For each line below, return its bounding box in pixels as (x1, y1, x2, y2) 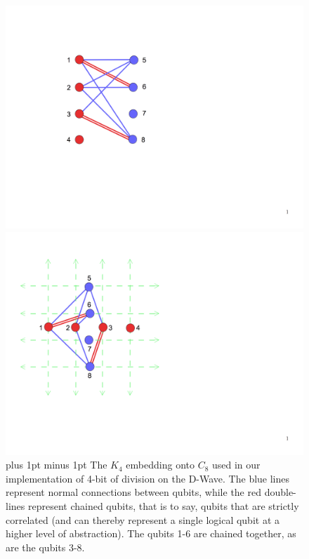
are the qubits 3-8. (6, 539, 85, 554)
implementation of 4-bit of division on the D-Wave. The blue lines (6, 471, 290, 485)
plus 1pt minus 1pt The (6, 457, 107, 472)
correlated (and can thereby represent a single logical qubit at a (6, 512, 280, 527)
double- (264, 485, 296, 499)
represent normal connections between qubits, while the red (6, 485, 261, 499)
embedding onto (126, 457, 195, 472)
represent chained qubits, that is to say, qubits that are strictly (27, 498, 299, 513)
